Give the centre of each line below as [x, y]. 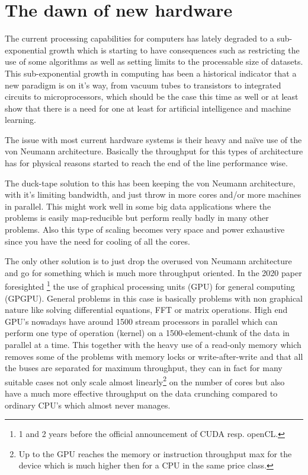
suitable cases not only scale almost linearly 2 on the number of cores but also [145, 381]
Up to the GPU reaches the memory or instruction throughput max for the [155, 453]
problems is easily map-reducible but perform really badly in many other [137, 218]
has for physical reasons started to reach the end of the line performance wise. [146, 163]
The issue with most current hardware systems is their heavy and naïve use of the [153, 139]
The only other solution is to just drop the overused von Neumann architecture [148, 261]
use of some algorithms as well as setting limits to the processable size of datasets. [154, 61]
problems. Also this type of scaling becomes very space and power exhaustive [145, 229]
